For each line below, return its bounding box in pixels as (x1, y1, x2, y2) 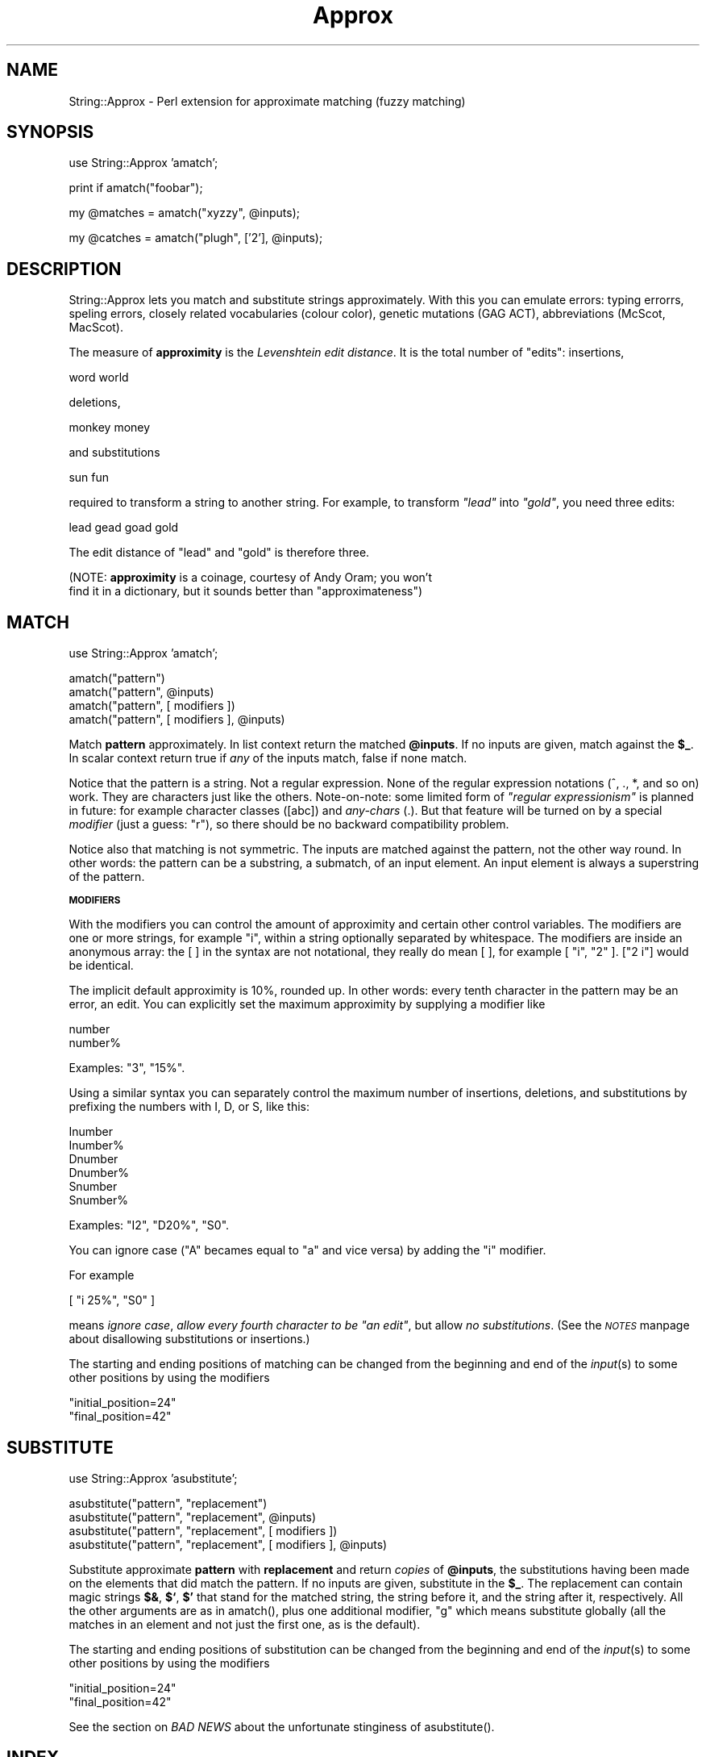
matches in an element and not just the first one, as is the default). (69, 1617, 421, 1631)
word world (69, 370, 129, 385)
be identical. (69, 958, 134, 973)
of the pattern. (69, 870, 145, 884)
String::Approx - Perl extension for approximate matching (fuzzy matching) (69, 94, 466, 108)
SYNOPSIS (6, 122, 94, 143)
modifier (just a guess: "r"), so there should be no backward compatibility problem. (69, 817, 509, 832)
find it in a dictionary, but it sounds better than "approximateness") (69, 584, 423, 599)
